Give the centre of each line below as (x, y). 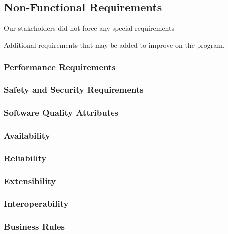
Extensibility (30, 181)
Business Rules (34, 226)
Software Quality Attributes (61, 112)
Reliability (25, 158)
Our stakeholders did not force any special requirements (89, 28)
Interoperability (36, 203)
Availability (27, 135)
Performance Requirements (60, 67)
